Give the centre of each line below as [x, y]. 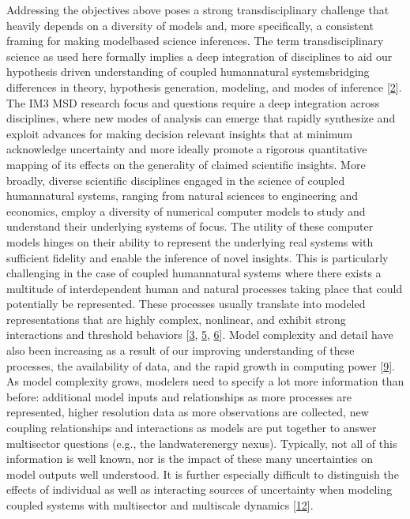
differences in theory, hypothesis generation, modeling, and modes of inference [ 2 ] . [204, 86]
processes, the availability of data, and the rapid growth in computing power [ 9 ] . [201, 365]
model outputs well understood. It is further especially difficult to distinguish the [203, 474]
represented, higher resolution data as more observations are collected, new [188, 412]
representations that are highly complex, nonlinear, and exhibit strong [176, 319]
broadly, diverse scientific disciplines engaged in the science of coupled [176, 180]
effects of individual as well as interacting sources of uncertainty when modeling [199, 489]
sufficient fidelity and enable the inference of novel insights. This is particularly [197, 257]
